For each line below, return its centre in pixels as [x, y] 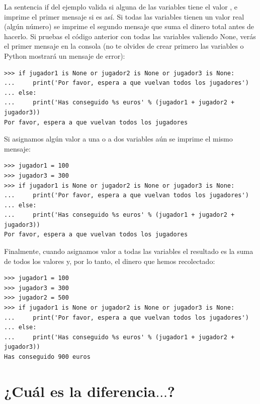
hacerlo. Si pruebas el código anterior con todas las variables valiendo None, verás [130, 36]
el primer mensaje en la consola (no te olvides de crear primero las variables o [124, 46]
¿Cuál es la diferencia [80, 391]
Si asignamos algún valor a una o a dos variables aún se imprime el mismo [118, 139]
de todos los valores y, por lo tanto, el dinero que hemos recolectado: [110, 261]
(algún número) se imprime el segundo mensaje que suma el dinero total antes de [129, 26]
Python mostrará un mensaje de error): [65, 55]
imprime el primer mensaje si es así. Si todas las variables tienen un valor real [124, 16]
